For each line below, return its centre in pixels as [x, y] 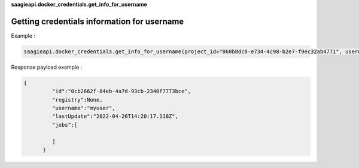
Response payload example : [47, 67]
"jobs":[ [65, 125]
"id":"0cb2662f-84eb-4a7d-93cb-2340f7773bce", [121, 91]
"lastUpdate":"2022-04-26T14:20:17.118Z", [115, 116]
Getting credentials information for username [98, 21]
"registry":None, [77, 100]
